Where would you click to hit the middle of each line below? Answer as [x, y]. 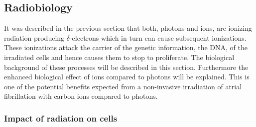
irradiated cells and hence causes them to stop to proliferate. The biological [119, 57]
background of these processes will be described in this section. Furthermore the [126, 67]
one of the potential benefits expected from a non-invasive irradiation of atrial [123, 86]
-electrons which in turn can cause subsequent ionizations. [158, 37]
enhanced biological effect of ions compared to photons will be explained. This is [127, 77]
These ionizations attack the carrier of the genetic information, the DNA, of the [126, 47]
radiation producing [34, 37]
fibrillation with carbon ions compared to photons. [81, 96]
